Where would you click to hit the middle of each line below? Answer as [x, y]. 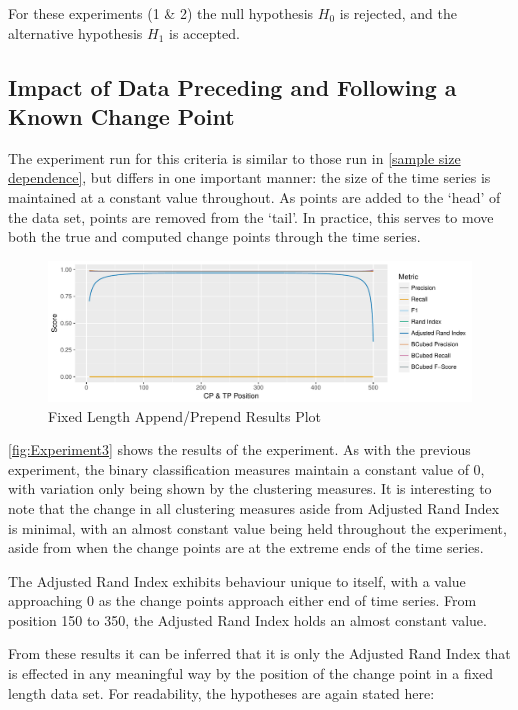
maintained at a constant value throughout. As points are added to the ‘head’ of [254, 196]
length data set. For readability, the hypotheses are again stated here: [221, 692]
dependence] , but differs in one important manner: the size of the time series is [249, 177]
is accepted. [204, 32]
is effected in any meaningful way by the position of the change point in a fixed [251, 673]
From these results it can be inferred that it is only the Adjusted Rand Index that [259, 653]
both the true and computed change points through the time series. [214, 236]
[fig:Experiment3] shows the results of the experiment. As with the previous [239, 449]
